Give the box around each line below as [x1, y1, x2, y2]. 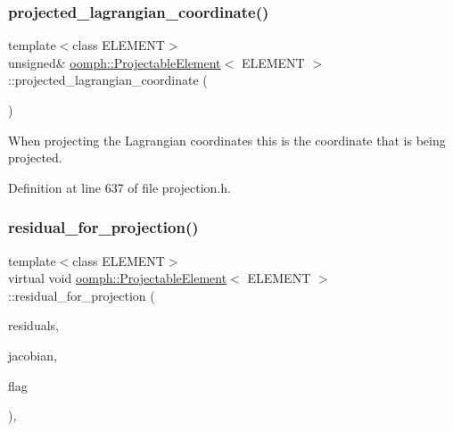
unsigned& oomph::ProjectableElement [8, 53, 221, 71]
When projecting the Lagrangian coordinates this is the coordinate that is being [8, 130, 446, 149]
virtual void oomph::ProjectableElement [8, 269, 227, 287]
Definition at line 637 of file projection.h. [8, 178, 231, 196]
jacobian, [8, 345, 57, 364]
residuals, [8, 316, 59, 335]
